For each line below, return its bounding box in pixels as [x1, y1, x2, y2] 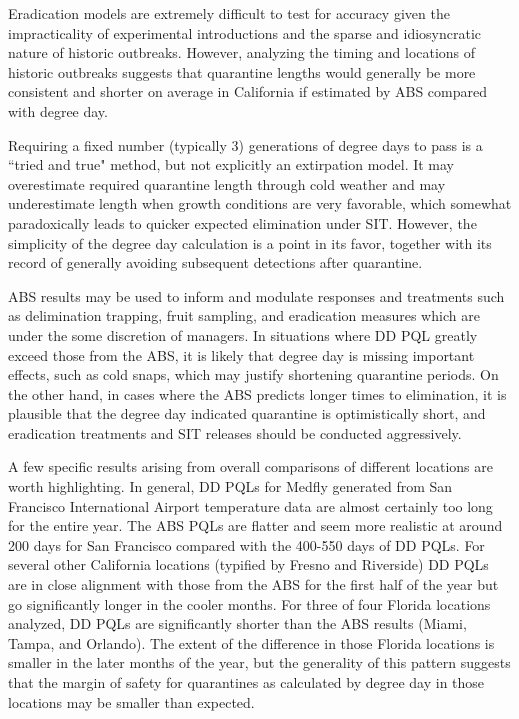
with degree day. [8, 100, 108, 121]
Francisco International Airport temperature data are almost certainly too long [8, 495, 493, 516]
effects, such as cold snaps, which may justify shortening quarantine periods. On [8, 364, 499, 385]
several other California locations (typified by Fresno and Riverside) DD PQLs [8, 554, 489, 575]
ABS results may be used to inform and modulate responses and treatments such [8, 285, 505, 306]
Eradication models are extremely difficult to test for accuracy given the [8, 3, 450, 23]
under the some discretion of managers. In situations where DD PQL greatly [8, 324, 478, 345]
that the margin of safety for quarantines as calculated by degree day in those [8, 672, 485, 692]
